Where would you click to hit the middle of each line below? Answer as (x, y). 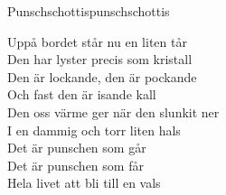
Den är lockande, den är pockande (102, 76)
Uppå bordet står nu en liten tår (97, 41)
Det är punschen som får (75, 165)
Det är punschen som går (77, 148)
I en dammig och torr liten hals (94, 130)
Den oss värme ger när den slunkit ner (113, 111)
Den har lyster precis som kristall (100, 59)
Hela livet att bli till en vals (84, 183)
